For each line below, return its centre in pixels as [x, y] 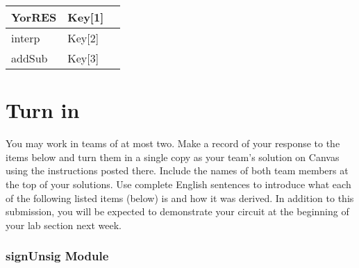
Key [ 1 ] [86, 17]
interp [26, 38]
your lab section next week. [64, 225]
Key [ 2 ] [83, 38]
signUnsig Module [57, 256]
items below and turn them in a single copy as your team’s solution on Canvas [173, 157]
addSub [30, 58]
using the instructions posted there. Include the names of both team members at [177, 170]
